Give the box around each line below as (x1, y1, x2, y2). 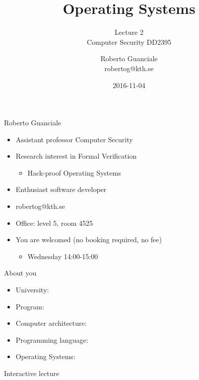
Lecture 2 (115, 27, 143, 37)
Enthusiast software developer (15, 184, 107, 194)
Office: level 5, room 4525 (15, 217, 93, 228)
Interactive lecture (4, 368, 60, 378)
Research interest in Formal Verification (15, 151, 137, 161)
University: (15, 285, 49, 295)
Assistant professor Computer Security (15, 134, 133, 144)
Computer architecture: (15, 318, 87, 328)
